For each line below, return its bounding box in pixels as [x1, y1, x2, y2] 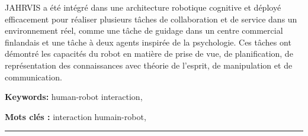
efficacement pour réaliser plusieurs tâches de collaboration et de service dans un [5, 12, 297, 25]
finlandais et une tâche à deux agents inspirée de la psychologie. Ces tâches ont [5, 35, 291, 48]
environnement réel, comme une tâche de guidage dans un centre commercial [5, 24, 283, 37]
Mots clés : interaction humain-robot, [5, 110, 146, 122]
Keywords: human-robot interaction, [5, 90, 143, 103]
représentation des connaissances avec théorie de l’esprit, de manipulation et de [5, 59, 293, 71]
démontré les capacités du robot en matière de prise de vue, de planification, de [5, 47, 293, 60]
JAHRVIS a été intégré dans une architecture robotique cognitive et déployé [5, 1, 281, 13]
